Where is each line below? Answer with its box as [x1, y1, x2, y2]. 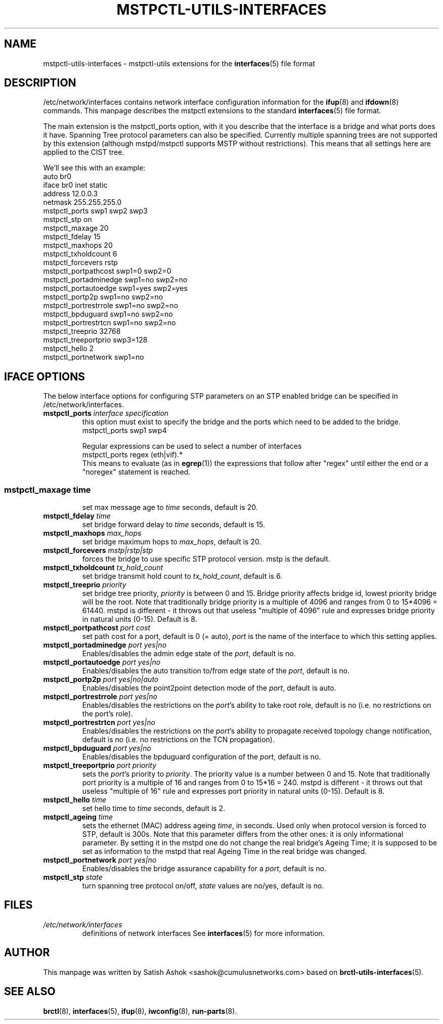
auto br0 [43, 172, 71, 181]
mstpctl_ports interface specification [43, 409, 169, 418]
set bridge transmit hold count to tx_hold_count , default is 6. [82, 572, 283, 581]
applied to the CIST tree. [43, 148, 124, 157]
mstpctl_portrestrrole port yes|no [43, 692, 157, 701]
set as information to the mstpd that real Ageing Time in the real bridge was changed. [82, 847, 367, 856]
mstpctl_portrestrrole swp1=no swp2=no [43, 301, 179, 310]
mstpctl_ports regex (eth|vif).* [82, 450, 183, 459]
